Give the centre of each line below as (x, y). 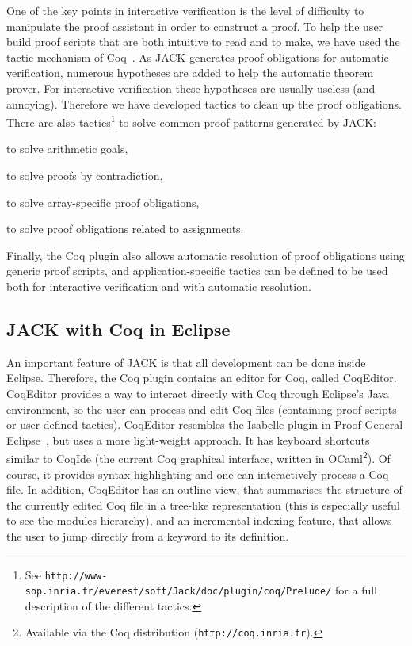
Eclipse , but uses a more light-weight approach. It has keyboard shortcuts (188, 440)
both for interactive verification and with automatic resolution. (159, 286)
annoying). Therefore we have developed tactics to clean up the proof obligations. (204, 103)
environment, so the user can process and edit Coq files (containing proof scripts (202, 409)
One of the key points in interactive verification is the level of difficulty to (185, 10)
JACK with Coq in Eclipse (118, 329)
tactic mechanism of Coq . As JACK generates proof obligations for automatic (198, 57)
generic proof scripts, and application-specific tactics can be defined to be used (197, 271)
